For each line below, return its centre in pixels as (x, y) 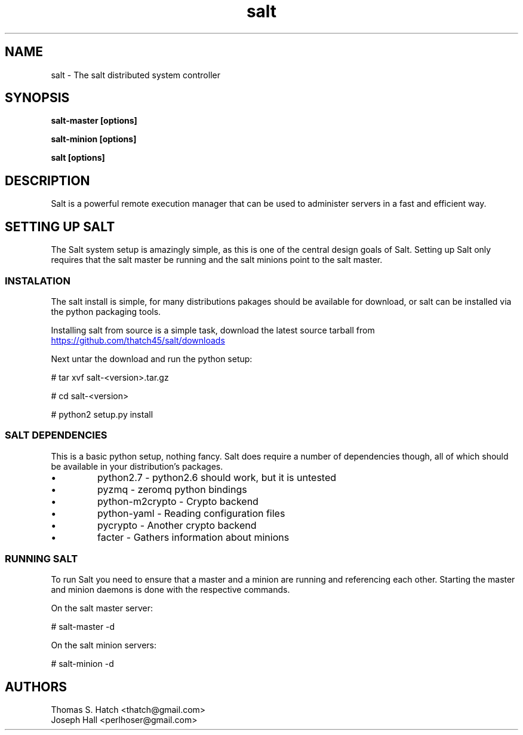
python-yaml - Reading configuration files (191, 513)
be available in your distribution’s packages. (137, 466)
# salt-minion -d (82, 664)
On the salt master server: (102, 608)
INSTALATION (38, 281)
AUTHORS (36, 687)
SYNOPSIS (37, 98)
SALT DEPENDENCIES (56, 435)
